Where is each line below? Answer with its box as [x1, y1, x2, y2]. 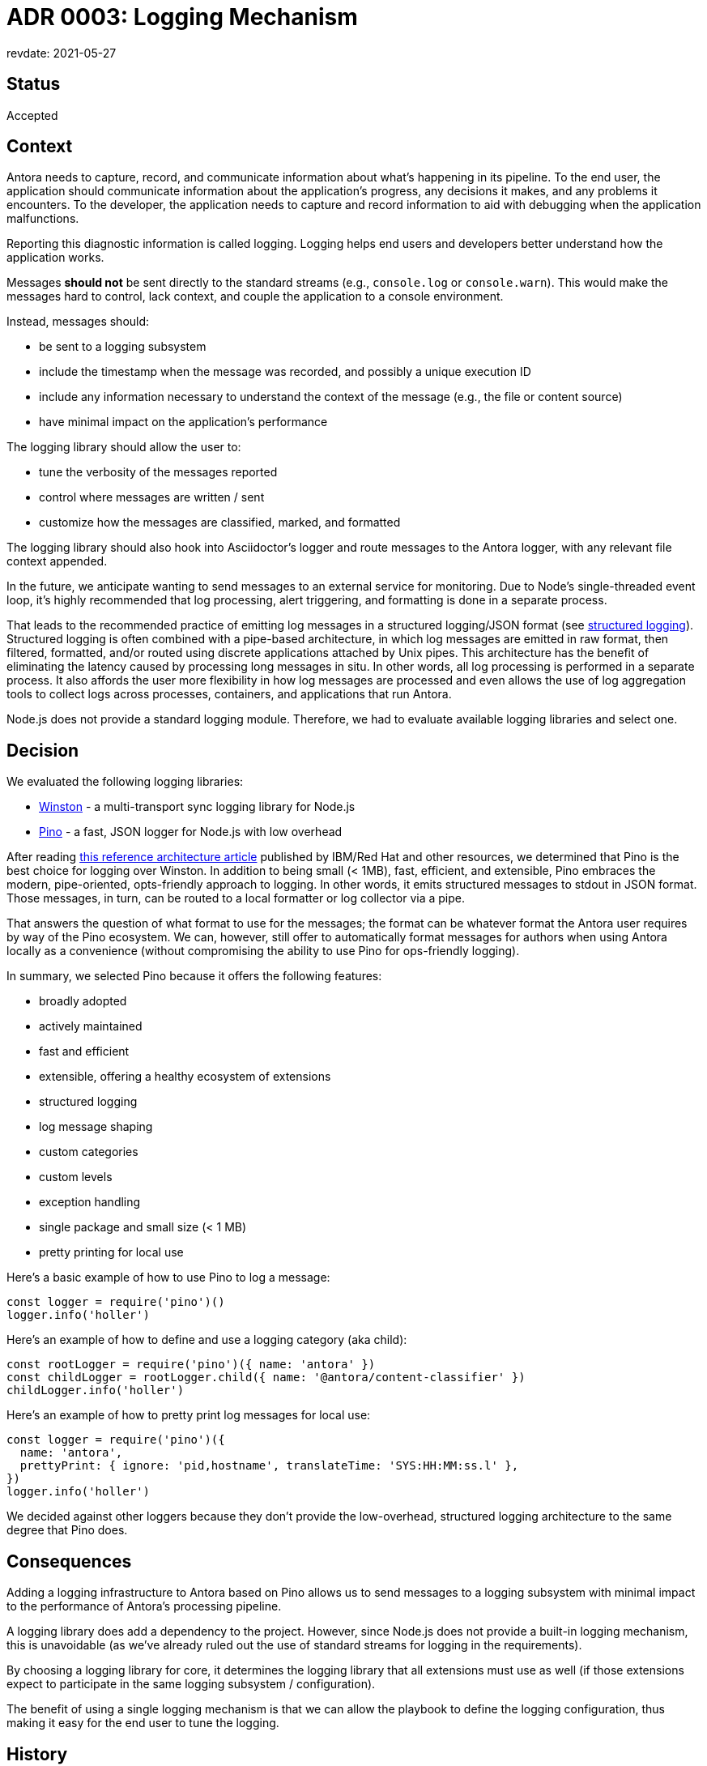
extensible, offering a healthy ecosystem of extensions [39, 1069, 331, 1084]
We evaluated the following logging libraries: [6, 774, 244, 789]
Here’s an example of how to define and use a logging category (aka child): [6, 1333, 407, 1347]
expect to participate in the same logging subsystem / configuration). [6, 1677, 376, 1691]
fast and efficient [39, 1044, 130, 1059]
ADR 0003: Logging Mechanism [6, 3, 358, 31]
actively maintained [39, 1019, 143, 1034]
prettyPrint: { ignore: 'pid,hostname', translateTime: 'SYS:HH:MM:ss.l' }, [19, 1459, 519, 1473]
